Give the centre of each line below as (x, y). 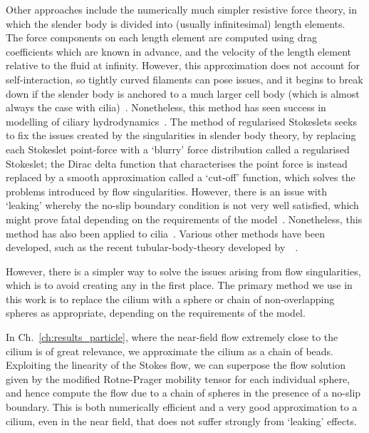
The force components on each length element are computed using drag (161, 37)
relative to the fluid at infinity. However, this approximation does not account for (183, 65)
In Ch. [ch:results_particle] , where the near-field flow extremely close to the (172, 337)
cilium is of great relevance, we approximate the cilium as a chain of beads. (170, 351)
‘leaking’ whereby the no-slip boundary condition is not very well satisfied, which (182, 205)
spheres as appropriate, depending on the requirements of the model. (156, 313)
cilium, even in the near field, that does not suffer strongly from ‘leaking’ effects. (181, 421)
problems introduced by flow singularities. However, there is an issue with (166, 191)
